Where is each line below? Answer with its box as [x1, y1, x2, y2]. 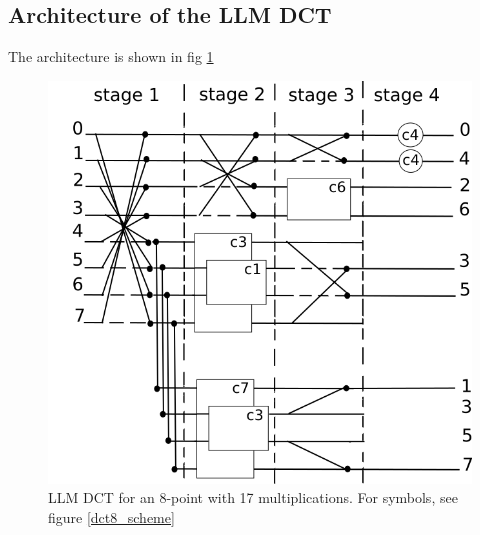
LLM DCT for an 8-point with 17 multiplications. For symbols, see [48, 487, 458, 508]
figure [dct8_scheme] [48, 506, 175, 527]
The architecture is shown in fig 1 [8, 46, 214, 67]
